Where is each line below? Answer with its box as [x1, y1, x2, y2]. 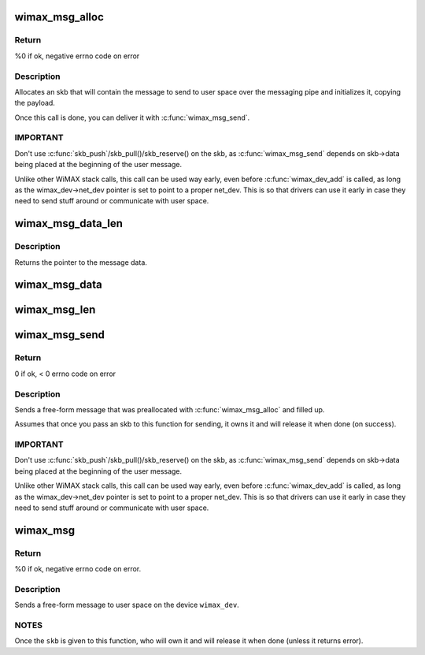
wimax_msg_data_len [14, 217, 124, 230]
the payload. [14, 99, 55, 108]
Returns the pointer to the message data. [14, 257, 147, 267]
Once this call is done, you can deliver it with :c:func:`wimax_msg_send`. [14, 113, 250, 122]
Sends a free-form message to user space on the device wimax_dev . [14, 600, 239, 610]
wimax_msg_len [14, 303, 96, 317]
